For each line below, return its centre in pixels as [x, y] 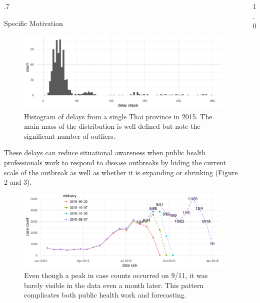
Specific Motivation [33, 23]
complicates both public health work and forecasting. [105, 295]
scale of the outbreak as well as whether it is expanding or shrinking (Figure [121, 172]
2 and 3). [18, 182]
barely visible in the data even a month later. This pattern [114, 285]
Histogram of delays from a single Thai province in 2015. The [118, 116]
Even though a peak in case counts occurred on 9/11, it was [116, 275]
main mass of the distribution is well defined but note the [112, 126]
